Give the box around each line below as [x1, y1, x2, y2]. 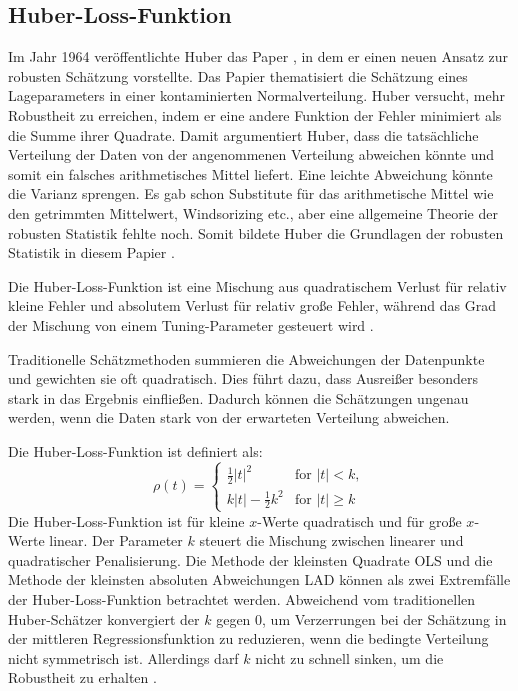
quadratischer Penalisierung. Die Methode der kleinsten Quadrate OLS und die [8, 549, 493, 570]
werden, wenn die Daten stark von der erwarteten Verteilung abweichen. [8, 407, 450, 428]
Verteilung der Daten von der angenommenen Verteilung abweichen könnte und [8, 144, 495, 165]
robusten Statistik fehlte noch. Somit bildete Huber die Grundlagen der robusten [8, 222, 504, 243]
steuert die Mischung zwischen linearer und [199, 530, 464, 551]
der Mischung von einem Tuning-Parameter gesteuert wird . [8, 314, 374, 335]
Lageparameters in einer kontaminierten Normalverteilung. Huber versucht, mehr [8, 85, 505, 106]
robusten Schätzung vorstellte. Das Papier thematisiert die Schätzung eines [8, 65, 468, 86]
